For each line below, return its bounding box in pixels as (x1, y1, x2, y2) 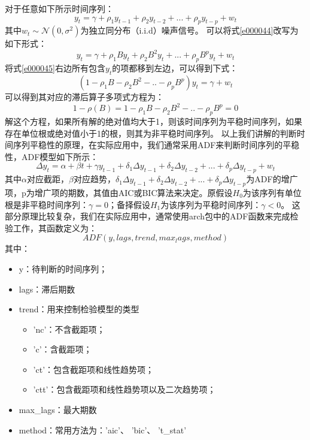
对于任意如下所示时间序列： (5, 2, 114, 14)
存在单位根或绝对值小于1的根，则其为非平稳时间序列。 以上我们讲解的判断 (5, 126, 297, 139)
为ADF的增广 (246, 173, 298, 185)
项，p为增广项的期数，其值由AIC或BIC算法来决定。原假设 (5, 186, 233, 198)
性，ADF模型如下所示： (5, 150, 99, 162)
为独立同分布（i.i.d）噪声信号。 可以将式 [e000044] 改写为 (80, 24, 299, 37)
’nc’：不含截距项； (33, 323, 105, 335)
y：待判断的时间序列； (19, 262, 108, 275)
